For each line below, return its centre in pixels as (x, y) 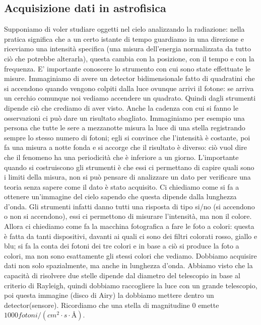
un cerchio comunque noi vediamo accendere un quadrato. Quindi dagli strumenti (130, 98)
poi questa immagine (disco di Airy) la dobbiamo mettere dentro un (109, 295)
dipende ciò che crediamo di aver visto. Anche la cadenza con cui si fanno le (121, 107)
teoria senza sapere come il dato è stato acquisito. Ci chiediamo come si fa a (122, 186)
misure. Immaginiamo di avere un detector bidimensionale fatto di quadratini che (129, 78)
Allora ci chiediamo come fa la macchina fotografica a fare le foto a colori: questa (129, 226)
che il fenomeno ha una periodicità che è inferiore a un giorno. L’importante (121, 157)
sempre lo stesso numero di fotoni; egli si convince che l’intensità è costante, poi (127, 137)
